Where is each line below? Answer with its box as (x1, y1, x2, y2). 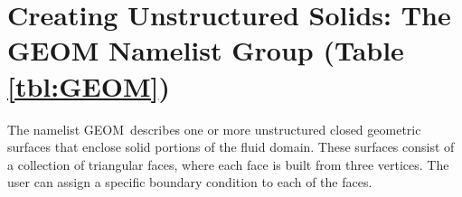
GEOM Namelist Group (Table (7, 32, 404, 69)
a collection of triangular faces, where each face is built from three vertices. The (7, 155, 449, 174)
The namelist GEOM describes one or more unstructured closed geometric (7, 119, 421, 138)
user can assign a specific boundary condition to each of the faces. (7, 173, 372, 192)
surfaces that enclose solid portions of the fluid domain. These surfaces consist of (7, 137, 455, 156)
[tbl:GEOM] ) (7, 67, 170, 104)
